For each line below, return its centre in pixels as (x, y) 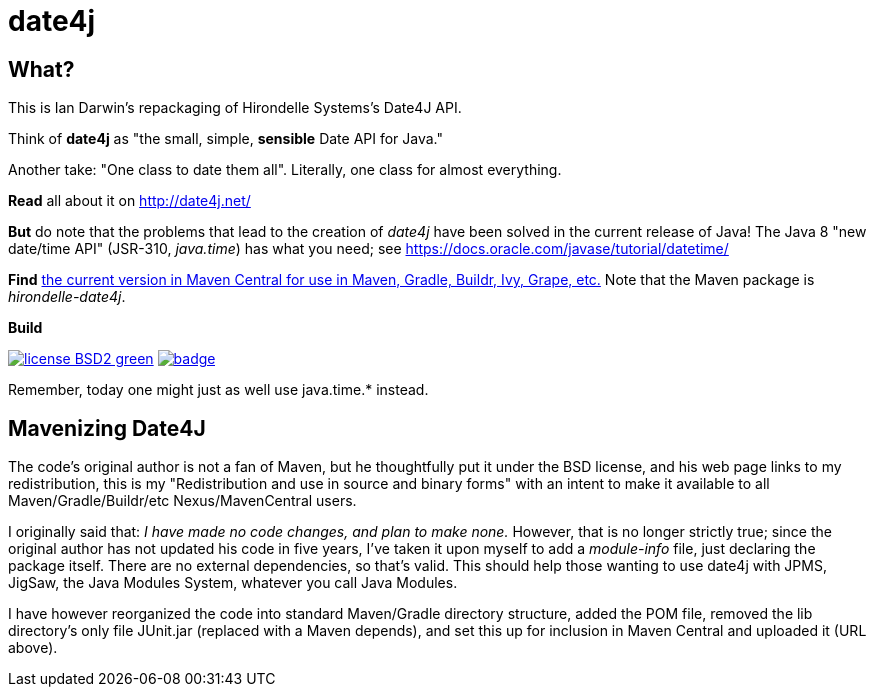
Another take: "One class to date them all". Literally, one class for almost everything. (285, 170)
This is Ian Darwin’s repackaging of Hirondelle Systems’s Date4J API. (235, 108)
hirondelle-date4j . (67, 297)
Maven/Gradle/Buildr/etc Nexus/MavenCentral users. (182, 501)
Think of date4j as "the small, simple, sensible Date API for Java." (226, 139)
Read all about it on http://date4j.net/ (129, 201)
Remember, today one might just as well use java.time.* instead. (218, 390)
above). (33, 648)
